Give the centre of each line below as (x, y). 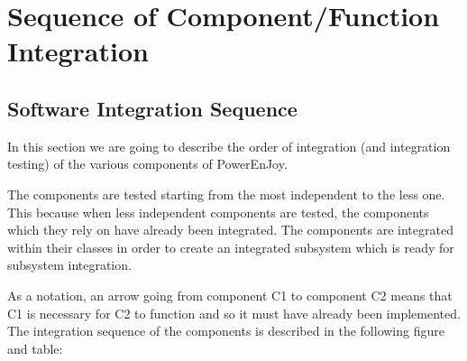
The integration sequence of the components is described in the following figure (226, 331)
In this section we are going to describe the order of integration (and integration (229, 146)
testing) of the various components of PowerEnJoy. (147, 164)
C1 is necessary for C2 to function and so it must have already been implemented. (234, 313)
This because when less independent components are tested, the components (218, 212)
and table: (35, 348)
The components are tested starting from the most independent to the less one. (226, 194)
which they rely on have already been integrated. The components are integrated (230, 230)
